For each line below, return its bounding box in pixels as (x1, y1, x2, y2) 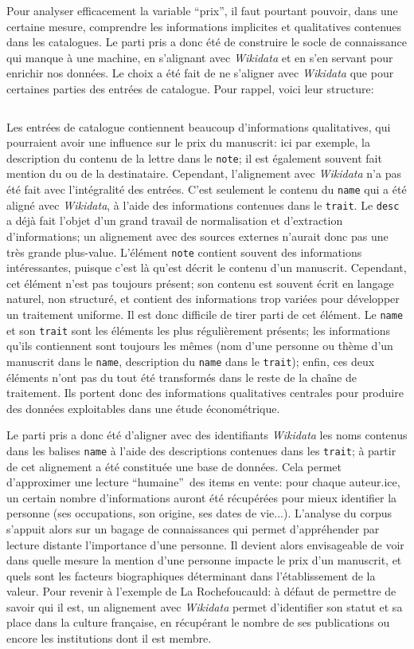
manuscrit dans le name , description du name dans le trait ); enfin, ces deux (6, 352, 375, 369)
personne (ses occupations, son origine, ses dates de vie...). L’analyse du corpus (6, 505, 393, 521)
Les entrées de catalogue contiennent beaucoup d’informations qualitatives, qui (6, 118, 391, 135)
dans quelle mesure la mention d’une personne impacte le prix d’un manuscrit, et (6, 552, 402, 568)
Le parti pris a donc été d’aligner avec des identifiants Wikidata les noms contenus (6, 427, 408, 443)
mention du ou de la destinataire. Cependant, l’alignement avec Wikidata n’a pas (6, 165, 401, 182)
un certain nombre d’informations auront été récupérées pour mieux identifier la (6, 489, 397, 505)
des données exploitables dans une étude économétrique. (6, 399, 280, 416)
